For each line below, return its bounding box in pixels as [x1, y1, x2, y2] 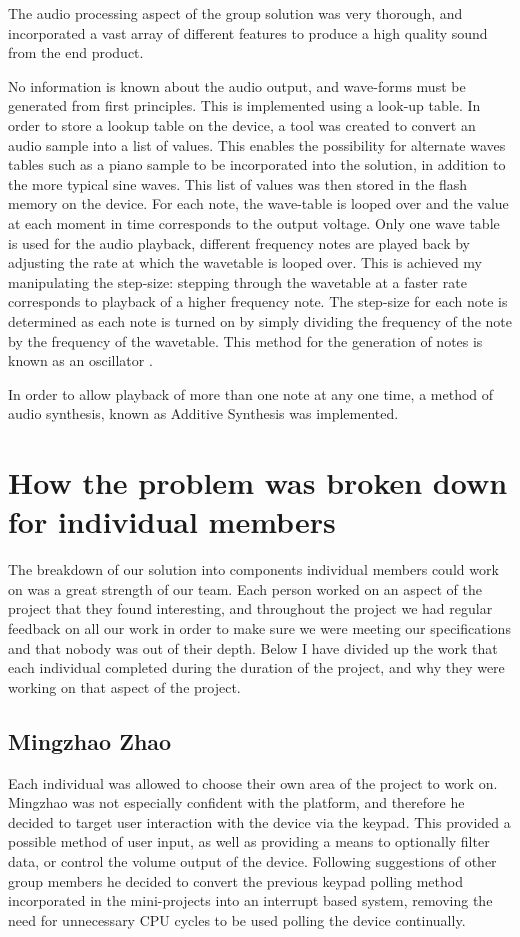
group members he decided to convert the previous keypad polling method [8, 870, 463, 891]
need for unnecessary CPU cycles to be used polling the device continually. [8, 909, 466, 930]
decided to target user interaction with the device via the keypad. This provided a [8, 811, 511, 832]
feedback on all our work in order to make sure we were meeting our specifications [8, 617, 511, 638]
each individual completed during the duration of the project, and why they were [8, 657, 505, 678]
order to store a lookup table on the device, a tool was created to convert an [8, 114, 476, 135]
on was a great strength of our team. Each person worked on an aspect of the [8, 578, 482, 599]
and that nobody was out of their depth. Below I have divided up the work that [8, 637, 498, 658]
